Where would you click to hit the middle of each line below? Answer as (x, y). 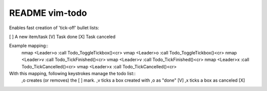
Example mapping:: (29, 46)
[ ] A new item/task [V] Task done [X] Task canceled (62, 37)
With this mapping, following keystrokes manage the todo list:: (72, 73)
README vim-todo (48, 13)
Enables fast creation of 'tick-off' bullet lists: (54, 28)
